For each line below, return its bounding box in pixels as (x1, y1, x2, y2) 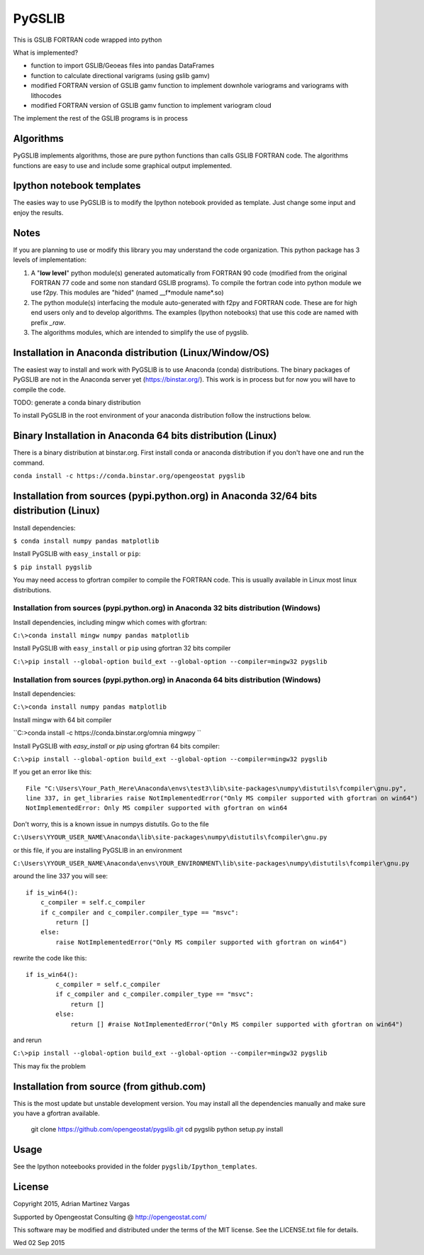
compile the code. (13, 385, 67, 394)
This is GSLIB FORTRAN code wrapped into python (13, 35, 162, 44)
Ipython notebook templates (13, 179, 141, 192)
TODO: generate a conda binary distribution (13, 398, 141, 407)
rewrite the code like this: (13, 954, 87, 963)
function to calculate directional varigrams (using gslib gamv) (30, 71, 210, 79)
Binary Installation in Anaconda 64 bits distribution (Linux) (13, 430, 277, 442)
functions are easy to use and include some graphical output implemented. (13, 161, 232, 170)
